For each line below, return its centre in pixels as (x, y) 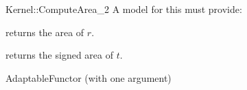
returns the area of (45, 32)
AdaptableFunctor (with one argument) (89, 77)
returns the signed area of (59, 55)
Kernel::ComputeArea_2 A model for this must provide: (124, 9)
